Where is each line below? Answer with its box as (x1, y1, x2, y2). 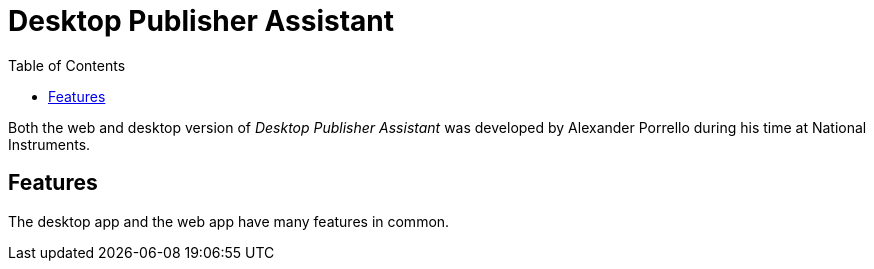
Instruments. (8, 135, 91, 153)
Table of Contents (8, 56, 126, 74)
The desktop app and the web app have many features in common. (8, 212, 450, 230)
